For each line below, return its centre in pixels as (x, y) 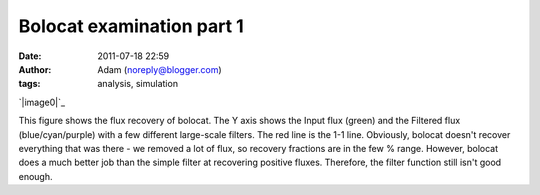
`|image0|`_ (41, 102)
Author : (35, 69)
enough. (36, 176)
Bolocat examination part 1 (131, 26)
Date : (30, 56)
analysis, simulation (138, 84)
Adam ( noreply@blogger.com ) (159, 69)
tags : (29, 84)
